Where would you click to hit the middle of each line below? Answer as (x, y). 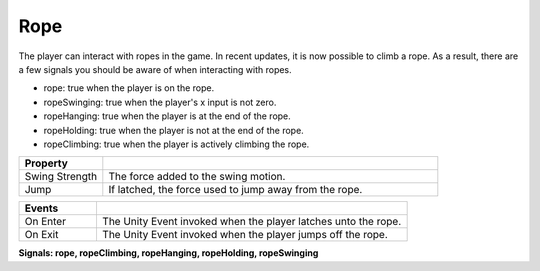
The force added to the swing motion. (197, 177)
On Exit (41, 235)
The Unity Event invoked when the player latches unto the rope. (251, 222)
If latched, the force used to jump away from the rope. (235, 190)
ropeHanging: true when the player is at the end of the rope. (167, 116)
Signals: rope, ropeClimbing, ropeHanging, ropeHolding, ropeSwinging (168, 253)
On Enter (45, 222)
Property (46, 163)
